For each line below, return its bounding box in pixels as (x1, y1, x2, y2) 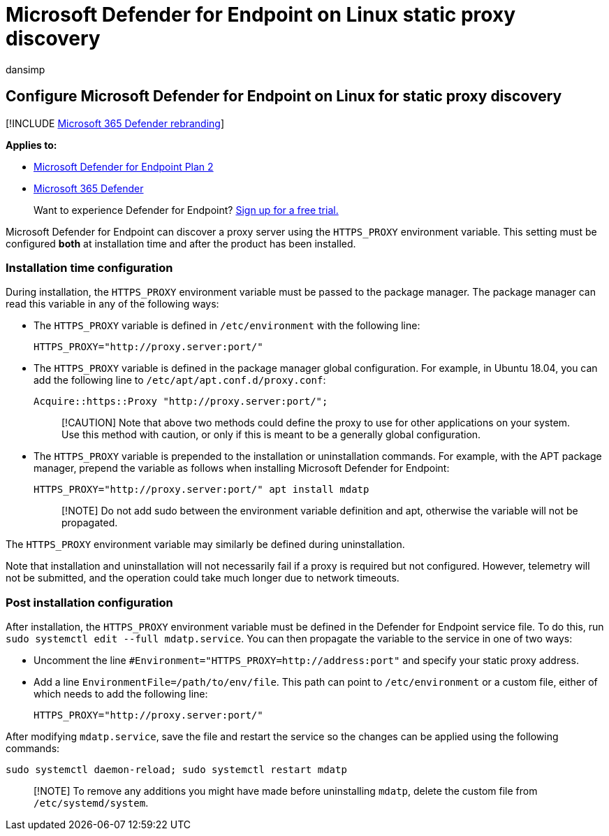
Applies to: (6, 138, 57, 151)
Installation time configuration (6, 260, 173, 275)
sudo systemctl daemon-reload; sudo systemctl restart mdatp (6, 764, 347, 776)
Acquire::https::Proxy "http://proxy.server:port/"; (34, 396, 328, 408)
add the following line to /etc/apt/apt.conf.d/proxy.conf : (34, 374, 326, 387)
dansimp (6, 63, 45, 75)
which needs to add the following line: (34, 688, 208, 700)
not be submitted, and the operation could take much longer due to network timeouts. (6, 572, 399, 584)
